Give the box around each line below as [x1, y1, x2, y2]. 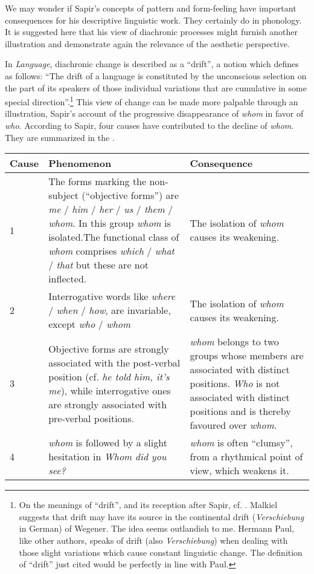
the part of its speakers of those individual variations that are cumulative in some [5, 81, 307, 94]
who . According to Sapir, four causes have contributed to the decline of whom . [5, 119, 294, 131]
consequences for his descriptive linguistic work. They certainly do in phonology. [5, 13, 302, 26]
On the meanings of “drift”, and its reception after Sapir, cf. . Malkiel [19, 498, 278, 511]
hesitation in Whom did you [48, 449, 167, 464]
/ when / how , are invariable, [48, 303, 171, 318]
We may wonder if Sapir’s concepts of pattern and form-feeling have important [5, 2, 296, 14]
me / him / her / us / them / [48, 202, 173, 217]
